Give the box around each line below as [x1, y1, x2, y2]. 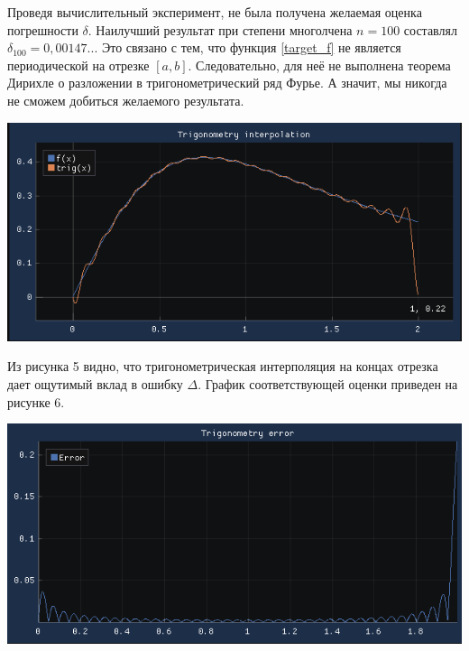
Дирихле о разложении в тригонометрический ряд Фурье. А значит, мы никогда [7, 73, 447, 92]
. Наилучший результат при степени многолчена [87, 20, 353, 39]
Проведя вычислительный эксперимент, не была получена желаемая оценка [7, 3, 422, 21]
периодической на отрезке [7, 55, 150, 74]
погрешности [7, 20, 78, 39]
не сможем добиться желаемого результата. [7, 90, 244, 109]
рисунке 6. [7, 392, 65, 411]
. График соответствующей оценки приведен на [198, 375, 458, 394]
